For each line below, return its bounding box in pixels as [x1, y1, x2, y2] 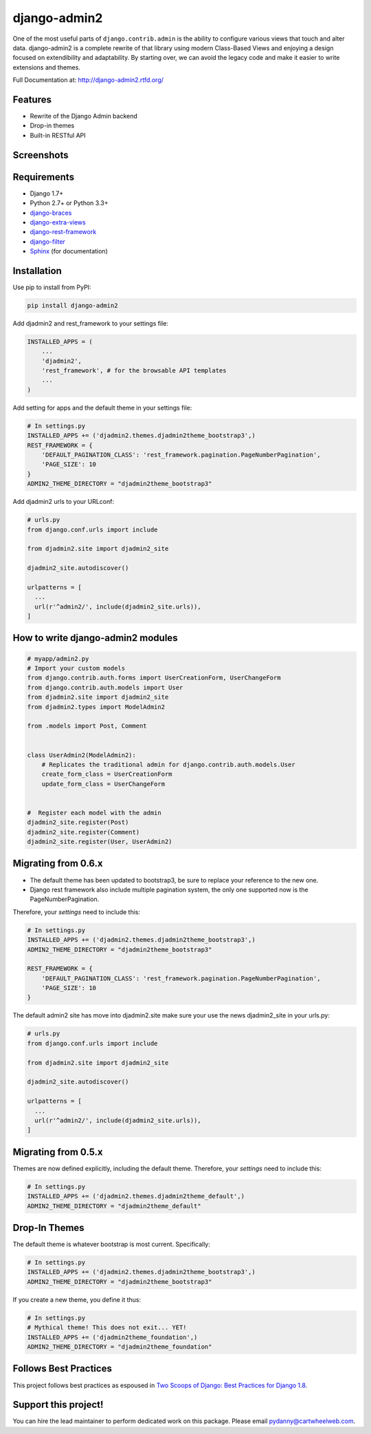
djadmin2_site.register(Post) [27, 819, 129, 826]
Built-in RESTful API [30, 131, 86, 139]
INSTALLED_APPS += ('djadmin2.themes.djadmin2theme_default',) [27, 1192, 245, 1201]
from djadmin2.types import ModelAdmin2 [27, 703, 165, 710]
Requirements [12, 171, 75, 182]
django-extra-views [30, 218, 86, 226]
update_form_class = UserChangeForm [41, 780, 165, 788]
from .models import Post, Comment [27, 722, 147, 730]
